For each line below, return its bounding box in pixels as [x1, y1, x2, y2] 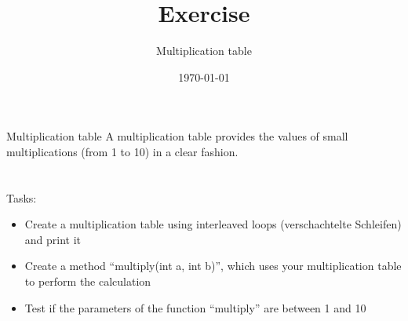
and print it [24, 231, 82, 247]
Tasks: [6, 189, 37, 206]
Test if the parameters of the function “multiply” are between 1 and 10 [24, 299, 366, 316]
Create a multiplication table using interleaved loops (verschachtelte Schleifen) [24, 216, 402, 232]
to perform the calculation [24, 273, 151, 290]
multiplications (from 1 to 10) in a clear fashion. [6, 143, 239, 159]
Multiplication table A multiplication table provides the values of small [6, 128, 348, 144]
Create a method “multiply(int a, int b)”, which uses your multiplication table [24, 257, 402, 274]
